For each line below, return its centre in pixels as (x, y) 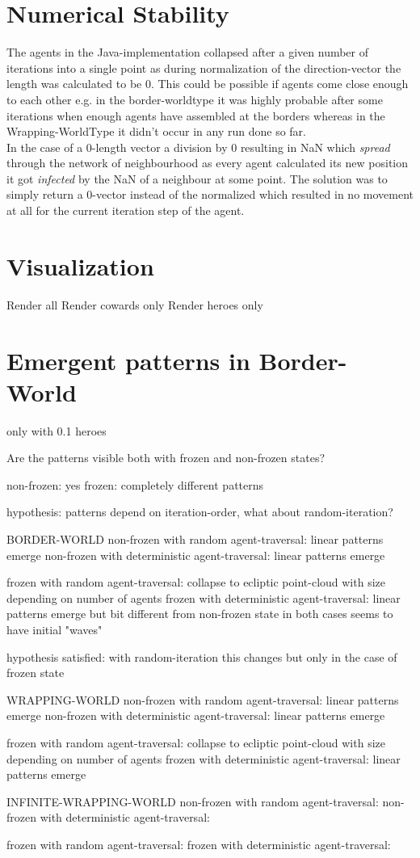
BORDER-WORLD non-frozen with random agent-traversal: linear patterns (195, 539)
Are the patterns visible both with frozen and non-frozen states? (166, 458)
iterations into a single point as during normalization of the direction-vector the (204, 67)
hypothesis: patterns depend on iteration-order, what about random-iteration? (200, 512)
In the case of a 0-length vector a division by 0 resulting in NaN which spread (198, 147)
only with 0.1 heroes (57, 430)
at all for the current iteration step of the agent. (126, 210)
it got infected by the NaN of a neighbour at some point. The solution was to (197, 178)
